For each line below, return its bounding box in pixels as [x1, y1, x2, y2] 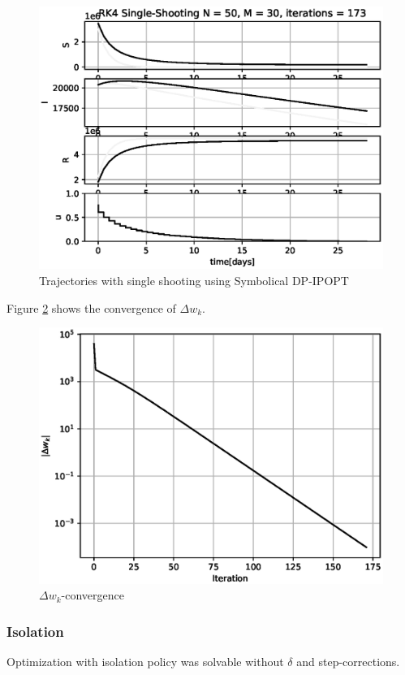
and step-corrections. [296, 653, 400, 670]
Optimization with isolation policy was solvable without [6, 653, 284, 670]
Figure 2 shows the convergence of [6, 299, 176, 316]
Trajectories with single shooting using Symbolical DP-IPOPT [39, 271, 349, 288]
